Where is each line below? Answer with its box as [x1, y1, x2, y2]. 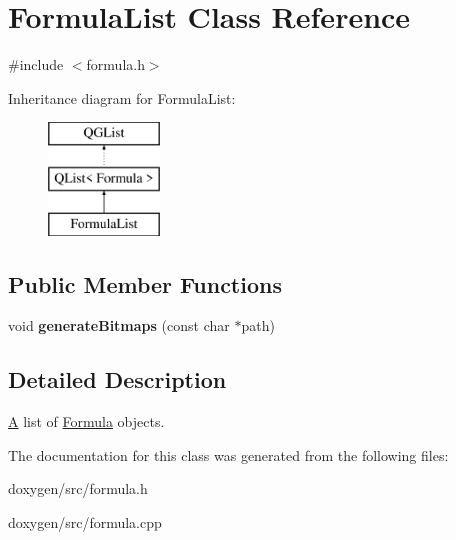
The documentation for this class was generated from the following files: [8, 444, 449, 465]
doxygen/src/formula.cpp [8, 512, 162, 533]
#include [8, 54, 64, 75]
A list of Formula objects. [8, 411, 165, 432]
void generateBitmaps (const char [8, 315, 230, 336]
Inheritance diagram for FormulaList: [8, 87, 236, 108]
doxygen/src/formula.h [8, 478, 148, 499]
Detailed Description [8, 364, 227, 395]
